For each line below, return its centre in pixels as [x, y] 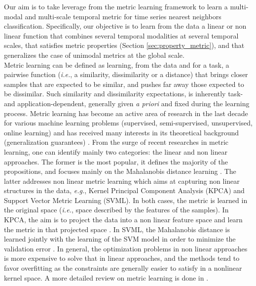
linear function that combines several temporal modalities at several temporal [121, 35]
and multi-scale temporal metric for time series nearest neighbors [123, 16]
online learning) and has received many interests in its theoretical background [122, 132]
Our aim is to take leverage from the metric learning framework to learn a [116, 6]
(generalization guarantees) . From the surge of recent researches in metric [116, 142]
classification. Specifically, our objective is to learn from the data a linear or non [125, 26]
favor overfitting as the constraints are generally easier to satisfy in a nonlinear [123, 268]
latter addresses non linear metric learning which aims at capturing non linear [122, 181]
